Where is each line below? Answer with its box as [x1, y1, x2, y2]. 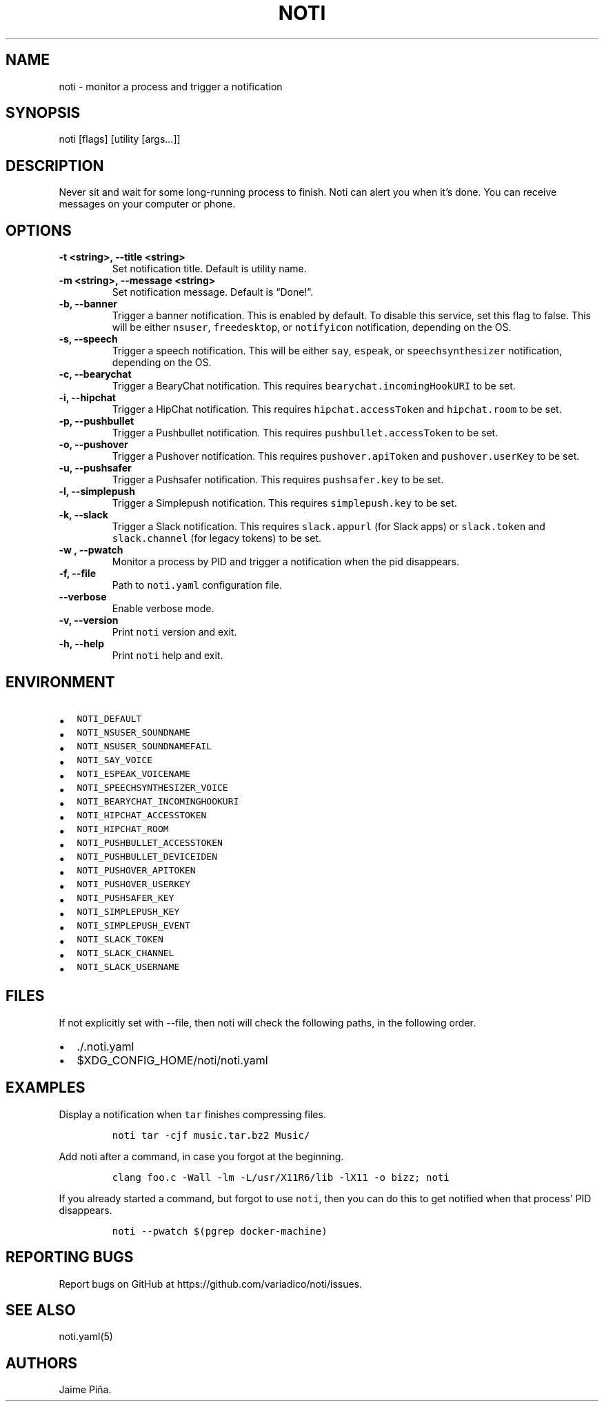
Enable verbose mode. [112, 603, 214, 615]
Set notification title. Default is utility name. [112, 263, 307, 275]
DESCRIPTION [6, 156, 104, 174]
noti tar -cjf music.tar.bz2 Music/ [112, 1129, 310, 1141]
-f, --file [59, 567, 96, 580]
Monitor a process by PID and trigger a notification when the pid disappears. [112, 556, 459, 568]
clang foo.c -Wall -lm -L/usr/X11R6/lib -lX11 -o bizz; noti [112, 1171, 450, 1183]
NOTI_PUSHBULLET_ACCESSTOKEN [77, 837, 223, 848]
